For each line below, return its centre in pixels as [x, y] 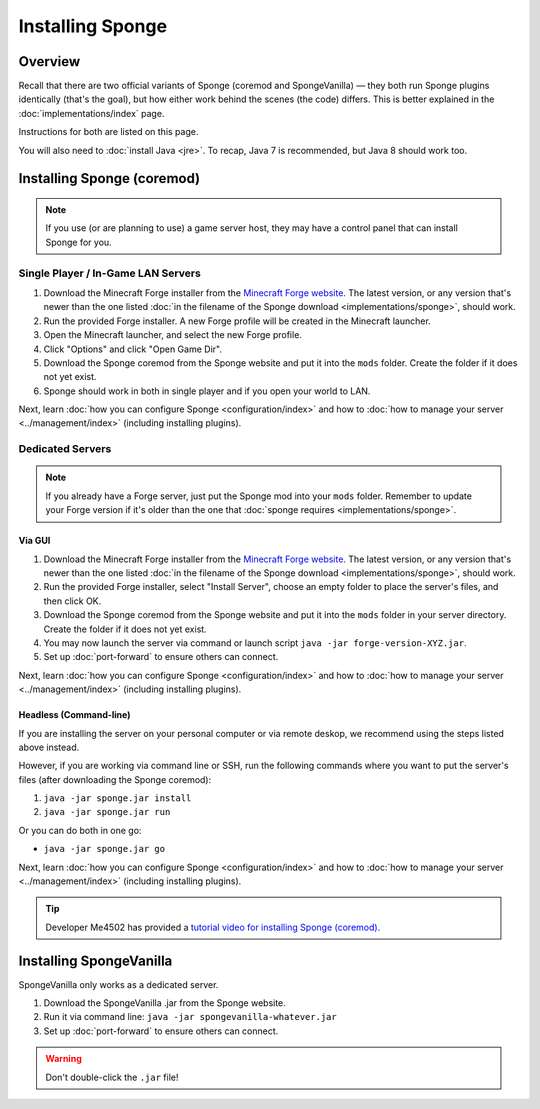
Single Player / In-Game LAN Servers [110, 273]
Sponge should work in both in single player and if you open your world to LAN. [207, 391]
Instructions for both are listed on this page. [108, 132]
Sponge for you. [78, 242]
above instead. [49, 747]
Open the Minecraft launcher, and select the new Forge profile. [172, 335]
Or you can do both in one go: [80, 830]
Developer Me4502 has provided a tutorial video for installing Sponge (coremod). [213, 927]
